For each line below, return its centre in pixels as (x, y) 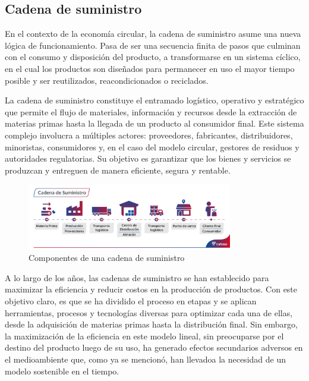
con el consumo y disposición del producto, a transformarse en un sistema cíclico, (153, 57)
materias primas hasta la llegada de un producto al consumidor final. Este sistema (154, 123)
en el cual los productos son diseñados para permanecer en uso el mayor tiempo (150, 68)
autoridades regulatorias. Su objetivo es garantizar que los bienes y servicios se (148, 158)
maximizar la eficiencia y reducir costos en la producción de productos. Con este (151, 289)
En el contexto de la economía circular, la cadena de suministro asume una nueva (153, 34)
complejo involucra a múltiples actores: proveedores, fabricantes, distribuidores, (149, 135)
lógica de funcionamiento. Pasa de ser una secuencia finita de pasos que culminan (153, 45)
